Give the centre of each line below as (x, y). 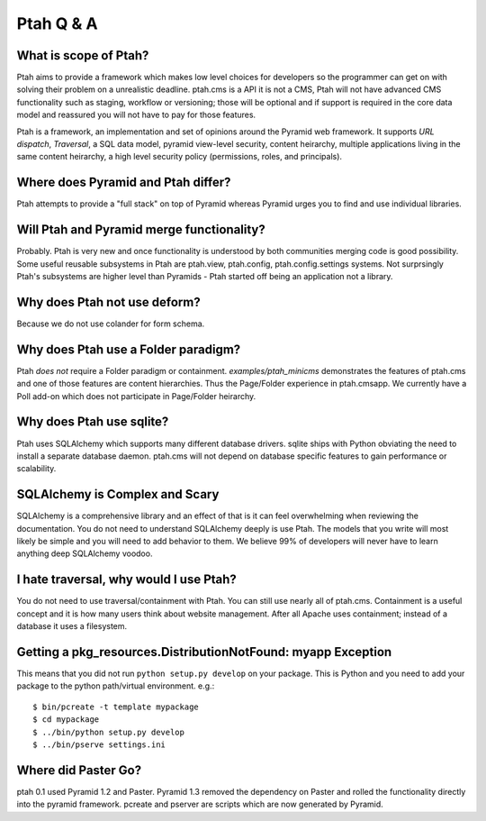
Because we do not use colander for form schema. (111, 324)
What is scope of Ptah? (83, 55)
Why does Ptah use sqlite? (93, 422)
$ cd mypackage (66, 720)
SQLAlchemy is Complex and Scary (118, 494)
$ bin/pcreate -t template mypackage (116, 707)
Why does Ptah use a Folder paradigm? (129, 349)
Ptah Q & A (57, 23)
